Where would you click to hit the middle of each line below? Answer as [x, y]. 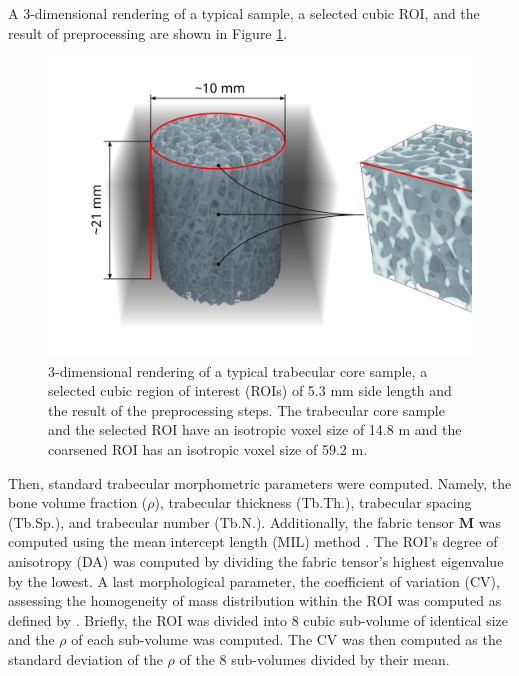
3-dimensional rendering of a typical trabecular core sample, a [238, 370]
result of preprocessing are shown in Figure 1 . [148, 32]
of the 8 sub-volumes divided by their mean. [314, 658]
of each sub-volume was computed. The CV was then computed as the [286, 639]
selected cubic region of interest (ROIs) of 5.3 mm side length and [250, 390]
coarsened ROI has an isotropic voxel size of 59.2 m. [208, 448]
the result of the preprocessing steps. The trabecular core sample [246, 409]
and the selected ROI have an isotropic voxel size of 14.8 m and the [255, 429]
